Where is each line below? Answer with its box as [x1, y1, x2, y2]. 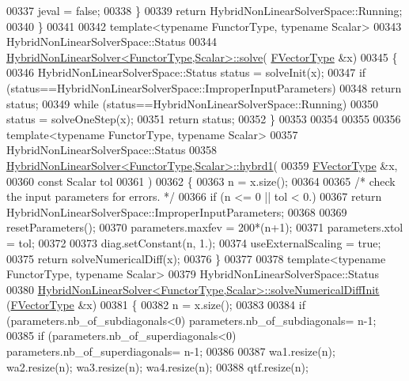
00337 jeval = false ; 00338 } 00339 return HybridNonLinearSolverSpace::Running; [6, 2, 403, 18]
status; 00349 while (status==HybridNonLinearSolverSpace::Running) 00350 [6, 95, 378, 111]
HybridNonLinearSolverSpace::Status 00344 [6, 33, 218, 50]
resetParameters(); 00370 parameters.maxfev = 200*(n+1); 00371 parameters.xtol [6, 219, 403, 236]
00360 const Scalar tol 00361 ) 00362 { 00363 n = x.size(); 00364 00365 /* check [6, 172, 396, 189]
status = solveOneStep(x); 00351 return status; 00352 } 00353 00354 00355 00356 [6, 111, 401, 127]
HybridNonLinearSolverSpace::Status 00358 [6, 141, 218, 158]
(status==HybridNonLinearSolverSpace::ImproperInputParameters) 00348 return [6, 79, 402, 96]
